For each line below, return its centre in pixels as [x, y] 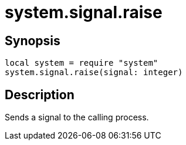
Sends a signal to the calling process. [77, 117]
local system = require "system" [82, 63]
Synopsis [33, 41]
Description [40, 95]
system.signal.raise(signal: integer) [94, 72]
